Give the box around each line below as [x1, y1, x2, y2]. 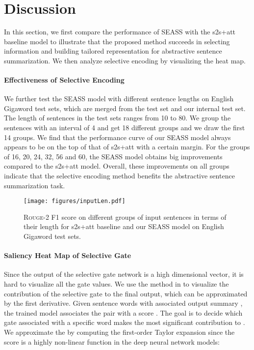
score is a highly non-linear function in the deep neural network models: [4, 336, 220, 347]
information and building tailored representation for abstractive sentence [4, 46, 222, 56]
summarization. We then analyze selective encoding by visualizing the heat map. [4, 55, 246, 65]
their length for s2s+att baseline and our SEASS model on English [24, 221, 224, 232]
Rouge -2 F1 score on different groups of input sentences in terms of [24, 211, 227, 222]
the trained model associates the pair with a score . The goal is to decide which [4, 307, 243, 318]
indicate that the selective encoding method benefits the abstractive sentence [4, 171, 235, 181]
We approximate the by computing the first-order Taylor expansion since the [4, 327, 235, 337]
